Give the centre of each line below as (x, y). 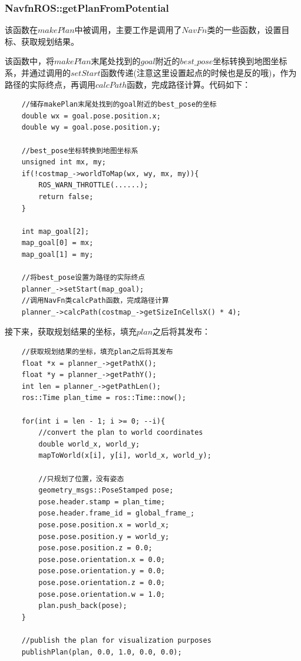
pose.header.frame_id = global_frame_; (117, 513)
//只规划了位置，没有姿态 (81, 479)
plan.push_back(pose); (83, 606)
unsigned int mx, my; (64, 162)
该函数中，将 (29, 61)
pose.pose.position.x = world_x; (104, 525)
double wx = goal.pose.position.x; (91, 116)
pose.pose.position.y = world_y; (104, 536)
